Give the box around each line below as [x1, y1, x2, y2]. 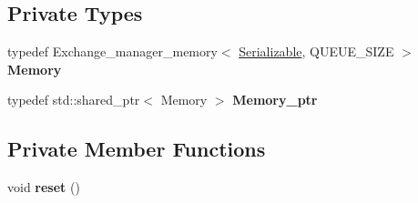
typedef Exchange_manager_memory [7, 42, 218, 61]
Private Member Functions [7, 135, 266, 163]
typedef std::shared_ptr [7, 90, 140, 109]
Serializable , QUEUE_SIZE [239, 42, 394, 61]
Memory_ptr [232, 90, 318, 109]
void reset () [7, 178, 80, 197]
